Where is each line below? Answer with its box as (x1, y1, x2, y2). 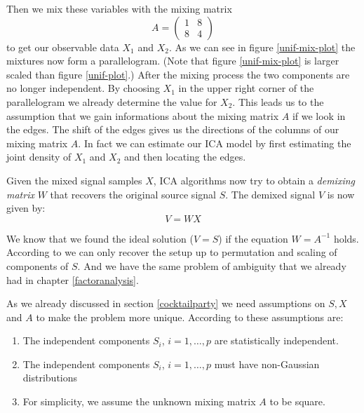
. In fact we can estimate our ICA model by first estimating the (78, 135, 351, 150)
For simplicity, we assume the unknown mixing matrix (22, 394, 256, 409)
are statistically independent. (214, 333, 339, 348)
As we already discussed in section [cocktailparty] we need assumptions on (6, 296, 325, 311)
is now (327, 187, 355, 201)
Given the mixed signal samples (6, 172, 142, 187)
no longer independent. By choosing (6, 81, 160, 95)
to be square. (269, 394, 325, 409)
